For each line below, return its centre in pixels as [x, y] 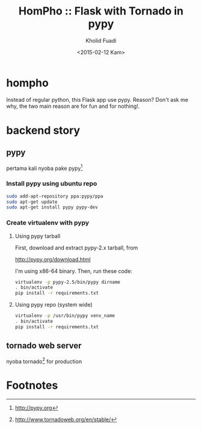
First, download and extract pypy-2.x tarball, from [76, 248]
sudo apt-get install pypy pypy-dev [52, 207]
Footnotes [32, 385]
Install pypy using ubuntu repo [52, 184]
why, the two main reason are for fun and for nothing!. [73, 106]
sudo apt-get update [32, 202]
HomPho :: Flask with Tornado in [101, 11]
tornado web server [44, 346]
